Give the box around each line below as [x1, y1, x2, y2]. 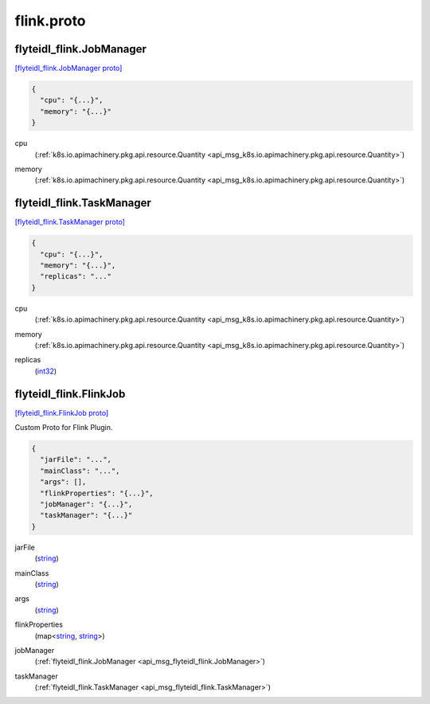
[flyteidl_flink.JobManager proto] [14, 64, 123, 73]
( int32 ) [34, 366, 57, 376]
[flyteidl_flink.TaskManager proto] [14, 217, 125, 227]
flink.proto [14, 12, 87, 29]
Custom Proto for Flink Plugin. [14, 423, 113, 432]
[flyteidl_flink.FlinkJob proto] [14, 408, 109, 417]
